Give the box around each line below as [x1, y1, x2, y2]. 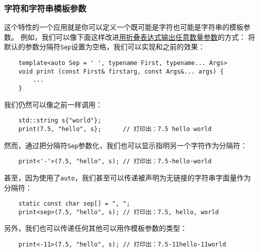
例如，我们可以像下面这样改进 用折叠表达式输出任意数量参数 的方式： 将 [20, 31, 255, 42]
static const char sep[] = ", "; [18, 200, 130, 208]
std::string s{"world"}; [18, 117, 102, 124]
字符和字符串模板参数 [4, 2, 87, 14]
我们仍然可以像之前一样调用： [4, 99, 103, 109]
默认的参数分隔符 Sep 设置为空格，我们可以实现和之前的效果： [4, 41, 205, 52]
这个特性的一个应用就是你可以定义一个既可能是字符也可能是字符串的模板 [4, 22, 243, 32]
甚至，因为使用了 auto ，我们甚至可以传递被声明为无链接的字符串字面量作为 [4, 172, 251, 182]
